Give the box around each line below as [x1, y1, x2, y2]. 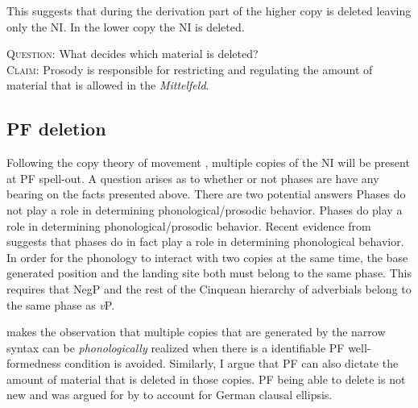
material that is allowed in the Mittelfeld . [6, 77, 209, 94]
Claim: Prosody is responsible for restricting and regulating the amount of [6, 60, 373, 77]
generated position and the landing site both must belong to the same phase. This [6, 264, 412, 281]
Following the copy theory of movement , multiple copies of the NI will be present [6, 154, 410, 171]
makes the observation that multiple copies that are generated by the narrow [6, 323, 386, 340]
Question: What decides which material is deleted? [6, 45, 259, 62]
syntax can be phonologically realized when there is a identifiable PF [6, 339, 345, 356]
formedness [6, 355, 61, 372]
